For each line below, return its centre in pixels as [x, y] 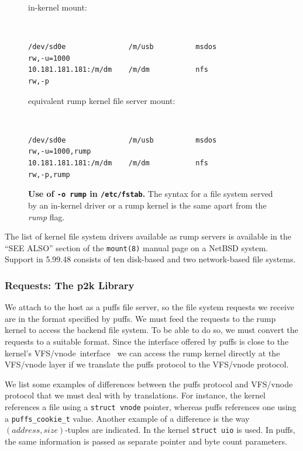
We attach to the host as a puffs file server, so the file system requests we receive [149, 307]
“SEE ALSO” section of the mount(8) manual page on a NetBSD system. [137, 247]
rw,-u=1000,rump [60, 152]
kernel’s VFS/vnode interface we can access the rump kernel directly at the [142, 353]
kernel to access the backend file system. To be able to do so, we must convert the [151, 330]
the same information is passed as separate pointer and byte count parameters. [146, 441]
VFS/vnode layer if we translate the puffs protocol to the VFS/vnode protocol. [147, 364]
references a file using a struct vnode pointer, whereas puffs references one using [151, 406]
